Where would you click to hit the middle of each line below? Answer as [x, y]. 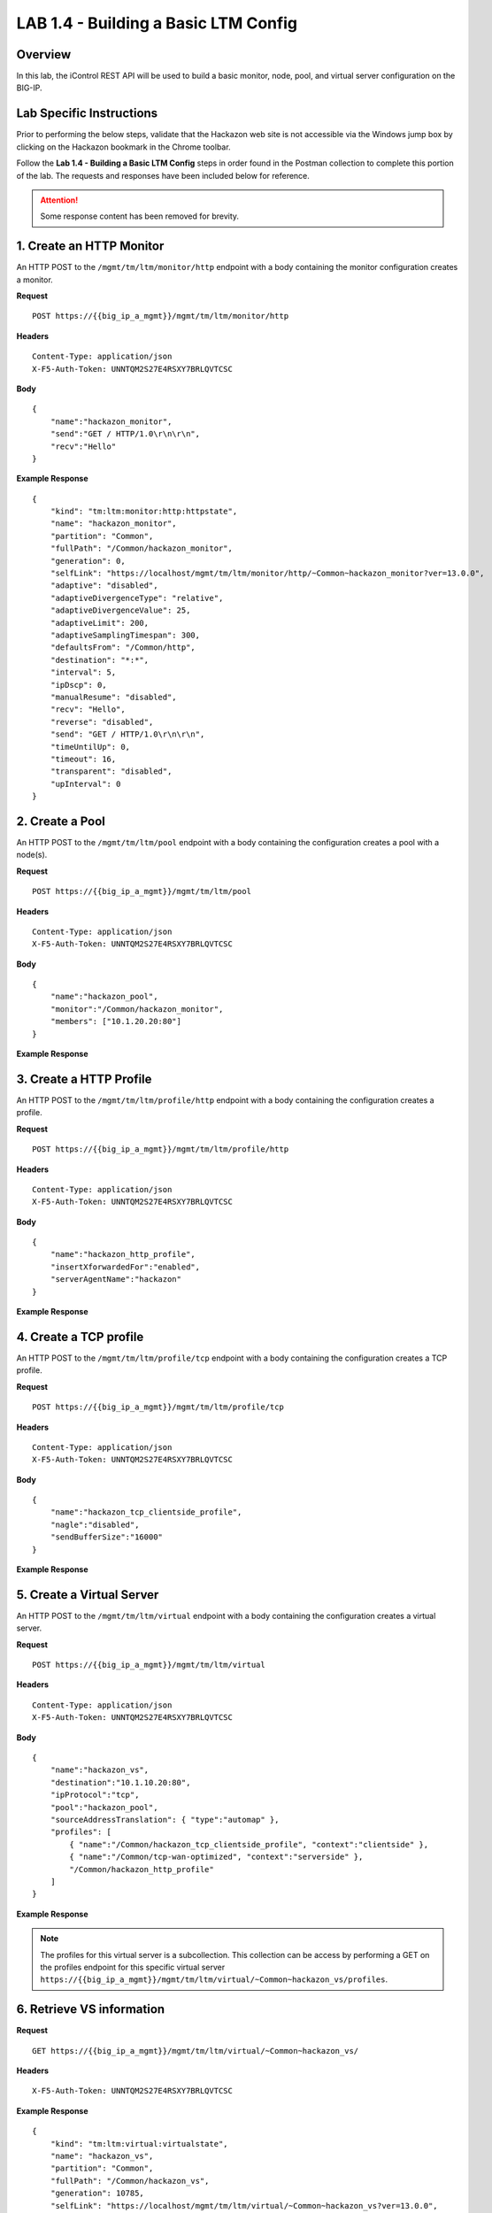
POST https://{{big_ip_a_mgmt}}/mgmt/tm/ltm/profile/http [161, 1149]
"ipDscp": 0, [78, 685]
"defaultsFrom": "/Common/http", [123, 648]
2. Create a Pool [61, 821]
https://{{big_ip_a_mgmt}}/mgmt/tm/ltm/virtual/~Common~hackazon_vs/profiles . [214, 1979]
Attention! [59, 200]
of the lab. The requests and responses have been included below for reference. [163, 175]
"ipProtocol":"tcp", [95, 1795]
